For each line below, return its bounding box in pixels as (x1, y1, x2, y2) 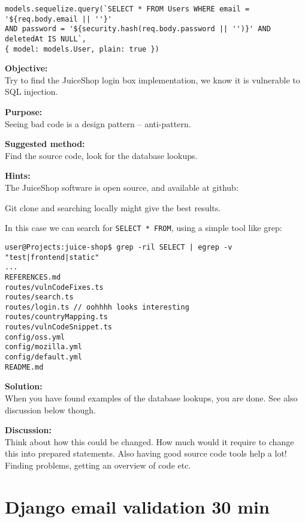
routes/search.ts (5, 293, 74, 302)
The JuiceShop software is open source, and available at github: (5, 181, 238, 194)
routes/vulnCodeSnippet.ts (5, 323, 112, 332)
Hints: (5, 169, 31, 182)
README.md (5, 362, 44, 371)
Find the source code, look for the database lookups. (5, 149, 198, 161)
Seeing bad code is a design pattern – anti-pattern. (5, 117, 191, 130)
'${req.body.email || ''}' (5, 14, 112, 23)
